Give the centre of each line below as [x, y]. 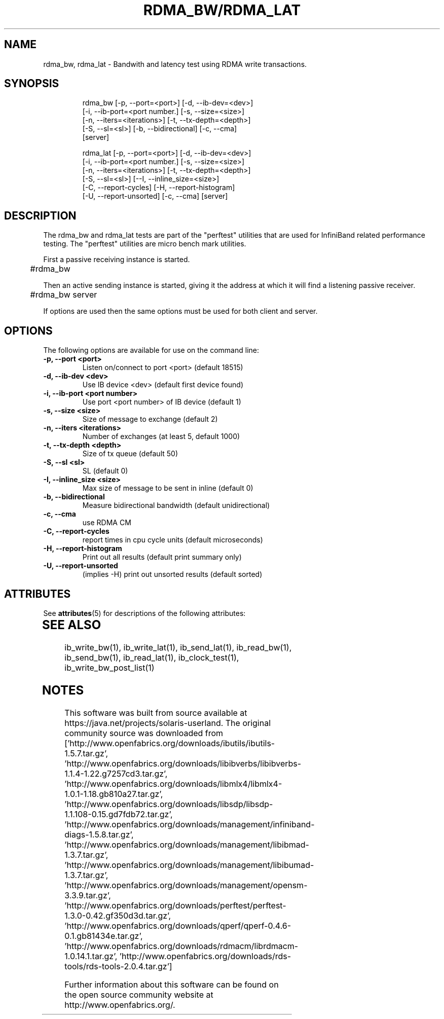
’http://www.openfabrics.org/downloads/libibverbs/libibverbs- [183, 763]
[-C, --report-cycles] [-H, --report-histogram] [159, 188]
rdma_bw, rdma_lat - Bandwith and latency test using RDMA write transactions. [175, 64]
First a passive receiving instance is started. [117, 260]
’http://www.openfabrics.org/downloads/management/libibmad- [187, 844]
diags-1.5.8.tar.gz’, [99, 834]
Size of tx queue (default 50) [130, 454]
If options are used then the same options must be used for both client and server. [180, 311]
